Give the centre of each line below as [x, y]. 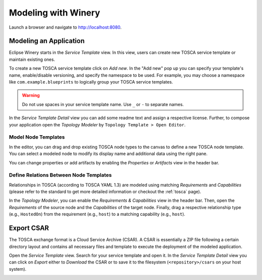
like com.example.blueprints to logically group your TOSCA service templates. [91, 82]
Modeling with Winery [55, 13]
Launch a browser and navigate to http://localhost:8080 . [65, 27]
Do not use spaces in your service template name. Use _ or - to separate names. [103, 104]
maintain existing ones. [32, 59]
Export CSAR [29, 228]
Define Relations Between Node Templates [60, 175]
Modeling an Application [47, 41]
